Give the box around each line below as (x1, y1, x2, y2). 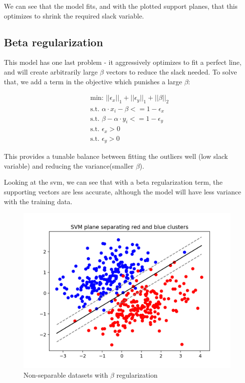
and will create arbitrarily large (4, 66, 98, 77)
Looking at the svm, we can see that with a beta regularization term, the (4, 177, 223, 187)
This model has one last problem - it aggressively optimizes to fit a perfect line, (4, 57, 242, 67)
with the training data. (4, 196, 73, 206)
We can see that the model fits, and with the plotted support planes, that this (4, 1, 238, 11)
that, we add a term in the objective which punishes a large (4, 76, 182, 86)
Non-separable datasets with (23, 369, 108, 380)
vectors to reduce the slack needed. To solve (106, 66, 237, 77)
